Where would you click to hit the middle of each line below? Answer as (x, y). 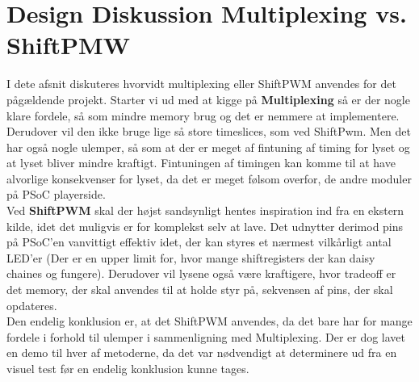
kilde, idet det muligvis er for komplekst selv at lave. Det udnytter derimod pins (205, 226)
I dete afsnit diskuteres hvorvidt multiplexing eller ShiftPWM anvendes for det (201, 84)
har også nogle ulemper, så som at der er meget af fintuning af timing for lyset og (208, 147)
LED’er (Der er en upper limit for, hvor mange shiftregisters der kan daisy (191, 257)
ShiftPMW (68, 45)
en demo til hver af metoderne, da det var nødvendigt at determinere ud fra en (202, 353)
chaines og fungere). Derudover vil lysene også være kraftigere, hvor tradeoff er (201, 273)
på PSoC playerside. (56, 194)
